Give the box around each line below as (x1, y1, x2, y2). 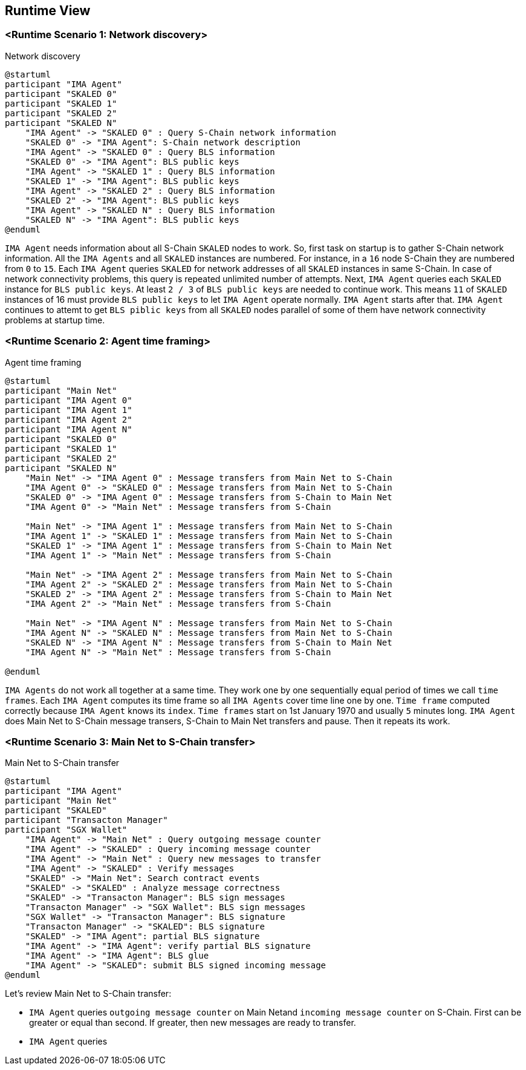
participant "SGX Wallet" (5, 825, 128, 835)
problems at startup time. (5, 314, 105, 325)
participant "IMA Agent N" (5, 424, 132, 434)
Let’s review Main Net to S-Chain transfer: (5, 988, 172, 999)
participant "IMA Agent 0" (5, 395, 132, 405)
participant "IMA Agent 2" (5, 414, 132, 424)
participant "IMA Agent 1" (5, 405, 132, 415)
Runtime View (5, 3, 91, 18)
